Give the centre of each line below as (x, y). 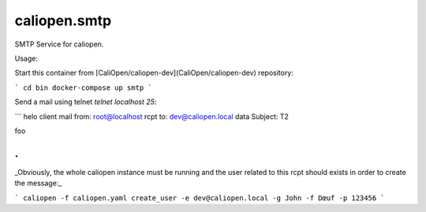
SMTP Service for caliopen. (59, 44)
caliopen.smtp (63, 20)
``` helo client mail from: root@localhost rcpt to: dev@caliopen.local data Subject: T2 (152, 116)
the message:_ (38, 183)
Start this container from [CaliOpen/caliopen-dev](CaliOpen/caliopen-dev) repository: (154, 73)
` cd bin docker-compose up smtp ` (84, 87)
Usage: (26, 58)
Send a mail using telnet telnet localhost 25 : (86, 102)
